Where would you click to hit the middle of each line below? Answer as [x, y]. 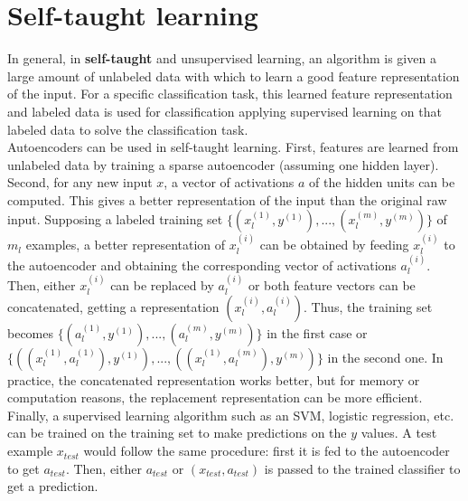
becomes [31, 332]
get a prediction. [53, 486]
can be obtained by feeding [334, 245]
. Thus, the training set [368, 306]
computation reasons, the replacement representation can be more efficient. [215, 397]
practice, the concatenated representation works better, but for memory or [214, 379]
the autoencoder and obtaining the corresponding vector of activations [202, 265]
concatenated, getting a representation [113, 306]
